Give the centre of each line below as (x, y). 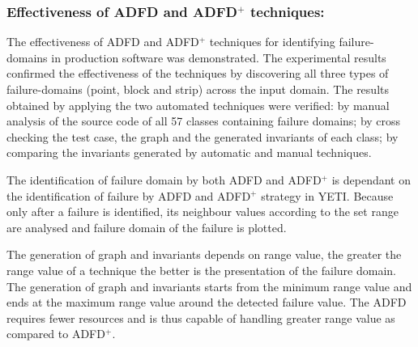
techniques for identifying (272, 42)
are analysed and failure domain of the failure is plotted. (147, 227)
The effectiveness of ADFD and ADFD (103, 42)
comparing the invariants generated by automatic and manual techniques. (189, 152)
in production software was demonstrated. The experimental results (219, 57)
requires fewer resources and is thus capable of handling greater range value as (201, 317)
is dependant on (371, 179)
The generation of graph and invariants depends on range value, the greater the (204, 254)
